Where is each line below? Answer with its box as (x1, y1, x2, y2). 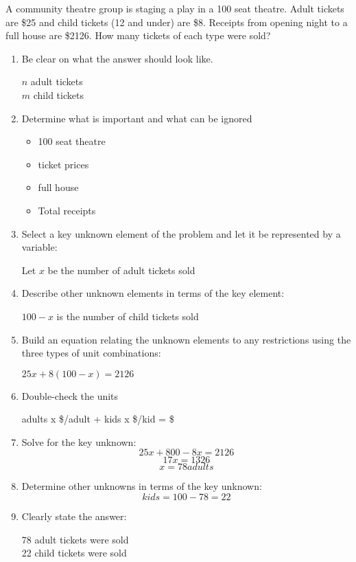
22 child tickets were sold (21, 546, 127, 560)
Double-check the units (21, 388, 119, 403)
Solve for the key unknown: (21, 434, 137, 449)
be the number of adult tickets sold (47, 262, 195, 277)
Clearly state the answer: (21, 509, 127, 524)
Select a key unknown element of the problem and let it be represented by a (21, 226, 341, 240)
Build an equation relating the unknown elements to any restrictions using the (21, 332, 351, 346)
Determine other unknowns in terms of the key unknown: (21, 479, 262, 493)
